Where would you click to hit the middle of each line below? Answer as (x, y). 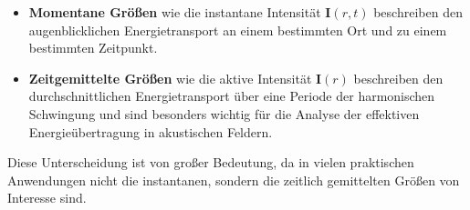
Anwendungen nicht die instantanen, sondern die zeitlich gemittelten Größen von (234, 180)
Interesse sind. (47, 198)
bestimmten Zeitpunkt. (93, 48)
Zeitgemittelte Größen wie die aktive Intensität (170, 78)
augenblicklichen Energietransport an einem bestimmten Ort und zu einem (238, 30)
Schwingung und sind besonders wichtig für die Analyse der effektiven (224, 113)
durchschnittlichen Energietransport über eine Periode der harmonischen (232, 96)
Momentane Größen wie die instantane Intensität (175, 12)
